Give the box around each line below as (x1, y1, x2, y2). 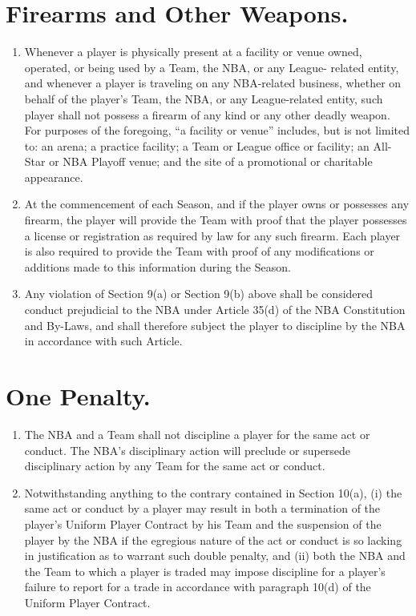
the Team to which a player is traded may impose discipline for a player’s (24, 562, 386, 579)
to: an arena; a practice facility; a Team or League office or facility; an (24, 137, 370, 154)
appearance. (24, 168, 83, 185)
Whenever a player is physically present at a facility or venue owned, (24, 43, 362, 60)
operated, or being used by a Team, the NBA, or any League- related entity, (24, 58, 399, 75)
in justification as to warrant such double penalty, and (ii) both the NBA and (24, 547, 406, 564)
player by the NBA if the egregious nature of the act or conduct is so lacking (24, 531, 402, 548)
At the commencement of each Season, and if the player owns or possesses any (24, 195, 410, 212)
